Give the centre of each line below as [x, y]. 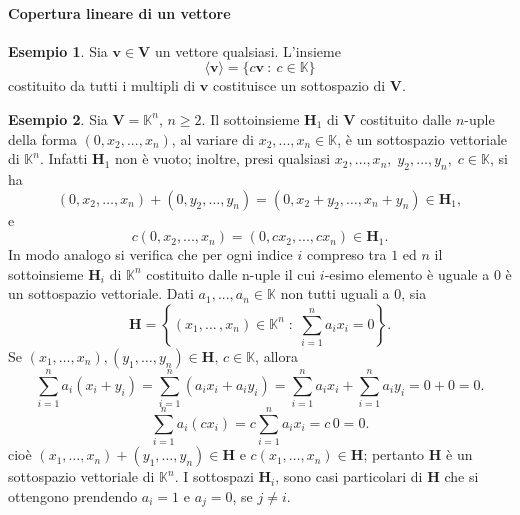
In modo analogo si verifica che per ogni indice [150, 254]
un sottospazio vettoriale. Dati [101, 293]
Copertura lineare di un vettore [119, 12]
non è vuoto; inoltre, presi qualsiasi [223, 158]
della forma [42, 138]
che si [461, 476]
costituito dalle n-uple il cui [231, 273]
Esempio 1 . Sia [58, 50]
